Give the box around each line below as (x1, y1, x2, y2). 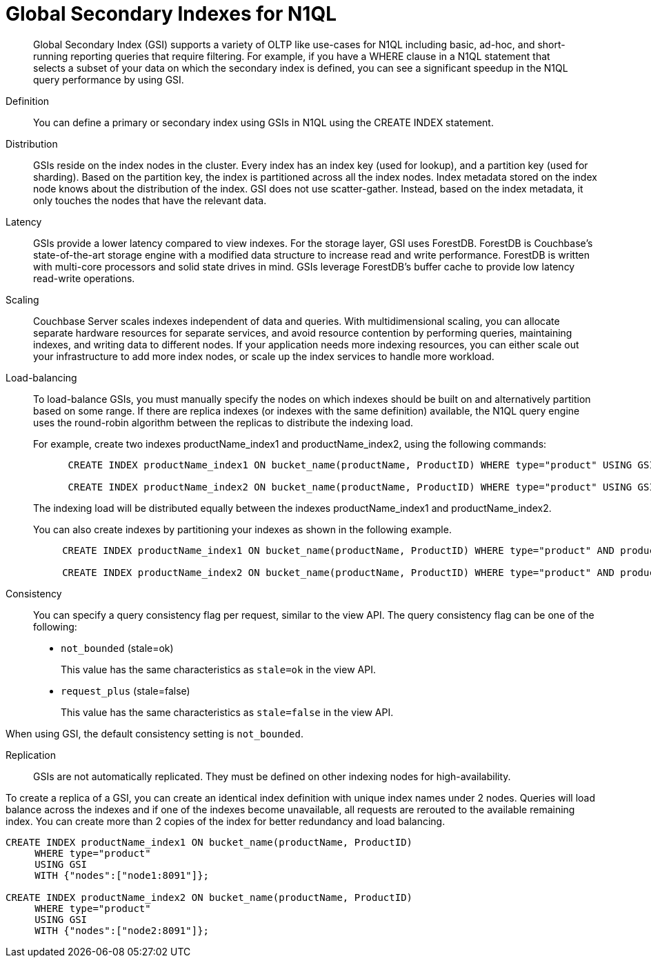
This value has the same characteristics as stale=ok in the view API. (61, 663, 376, 675)
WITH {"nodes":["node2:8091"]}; (34, 924, 210, 936)
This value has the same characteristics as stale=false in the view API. (61, 706, 394, 718)
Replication (6, 748, 56, 761)
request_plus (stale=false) (61, 684, 190, 697)
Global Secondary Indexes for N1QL (6, 2, 337, 26)
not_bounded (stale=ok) (61, 642, 174, 654)
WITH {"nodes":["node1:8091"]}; (34, 869, 210, 881)
